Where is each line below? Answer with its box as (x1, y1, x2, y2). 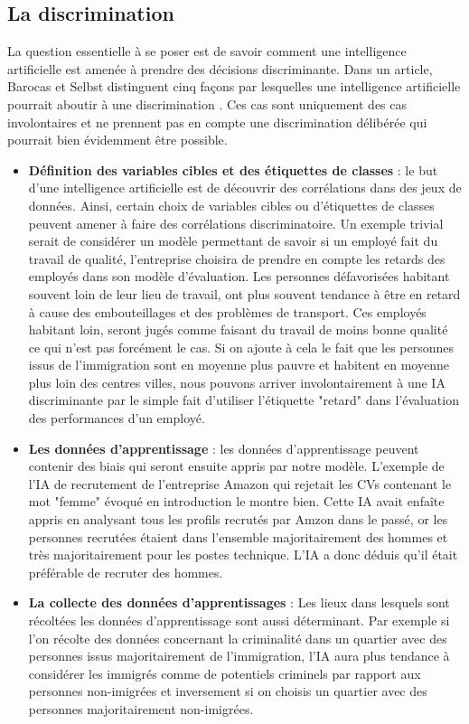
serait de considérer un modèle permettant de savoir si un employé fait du (28, 231, 438, 250)
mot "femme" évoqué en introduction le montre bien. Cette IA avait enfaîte (28, 492, 445, 511)
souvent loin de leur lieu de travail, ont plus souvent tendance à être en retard (28, 284, 461, 303)
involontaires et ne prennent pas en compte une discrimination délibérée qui (7, 112, 427, 131)
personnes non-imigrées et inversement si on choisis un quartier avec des (28, 682, 427, 700)
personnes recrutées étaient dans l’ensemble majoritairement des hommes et (28, 527, 448, 546)
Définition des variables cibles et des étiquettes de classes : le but (28, 160, 438, 179)
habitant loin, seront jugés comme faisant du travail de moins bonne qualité (28, 320, 448, 339)
